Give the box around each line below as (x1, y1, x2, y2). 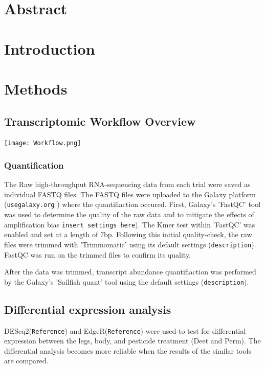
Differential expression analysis (4, 301, 171, 317)
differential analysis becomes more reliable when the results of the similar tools (4, 345, 251, 356)
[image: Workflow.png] (4, 140, 81, 147)
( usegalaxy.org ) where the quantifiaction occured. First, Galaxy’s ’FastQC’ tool (4, 199, 261, 210)
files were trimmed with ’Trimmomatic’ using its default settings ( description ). (4, 239, 256, 249)
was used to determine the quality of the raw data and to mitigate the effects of (4, 209, 254, 220)
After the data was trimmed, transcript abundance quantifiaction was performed (4, 266, 256, 277)
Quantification (4, 158, 64, 171)
